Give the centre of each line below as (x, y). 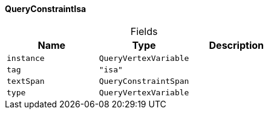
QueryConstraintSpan (144, 81)
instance (26, 58)
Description (236, 45)
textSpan (26, 81)
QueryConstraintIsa (46, 9)
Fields (144, 31)
